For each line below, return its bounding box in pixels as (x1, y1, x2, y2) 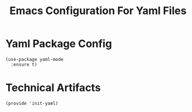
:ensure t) (11, 62, 38, 67)
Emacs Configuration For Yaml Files (9, 4, 187, 18)
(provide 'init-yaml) (5, 100, 59, 106)
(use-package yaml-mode (5, 56, 64, 62)
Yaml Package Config (5, 37, 112, 50)
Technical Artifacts (5, 81, 101, 94)
